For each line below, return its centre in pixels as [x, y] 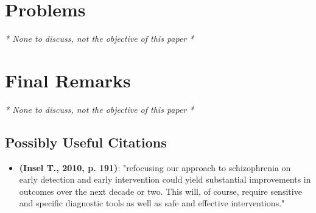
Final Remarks [68, 80]
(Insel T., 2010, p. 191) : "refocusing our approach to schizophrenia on [155, 167]
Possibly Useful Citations [86, 142]
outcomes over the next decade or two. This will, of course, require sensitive [160, 191]
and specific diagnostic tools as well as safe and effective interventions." [152, 203]
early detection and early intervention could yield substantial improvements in [165, 179]
